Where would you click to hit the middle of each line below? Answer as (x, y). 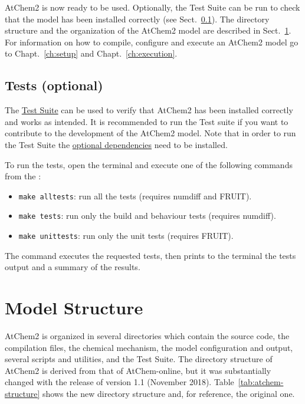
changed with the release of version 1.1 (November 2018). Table (119, 382)
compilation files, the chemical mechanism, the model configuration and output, (149, 347)
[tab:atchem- (261, 382)
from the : (23, 176)
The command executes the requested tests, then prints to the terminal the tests (150, 255)
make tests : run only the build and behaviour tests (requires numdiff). (147, 216)
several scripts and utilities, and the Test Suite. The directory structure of (139, 359)
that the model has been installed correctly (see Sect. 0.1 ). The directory (137, 19)
